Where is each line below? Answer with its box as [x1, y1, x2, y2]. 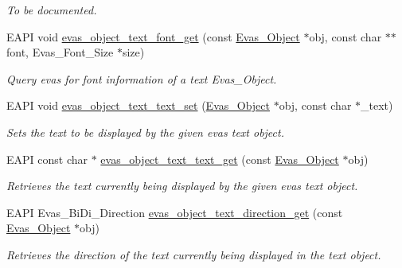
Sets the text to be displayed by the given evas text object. [6, 123, 284, 140]
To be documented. [6, 2, 97, 17]
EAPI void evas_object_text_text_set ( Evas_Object [6, 97, 270, 114]
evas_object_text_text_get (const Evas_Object [100, 150, 339, 167]
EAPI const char [6, 150, 88, 167]
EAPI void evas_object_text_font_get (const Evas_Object [6, 28, 300, 45]
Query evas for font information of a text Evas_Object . [6, 70, 277, 87]
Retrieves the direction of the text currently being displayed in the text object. [6, 246, 381, 262]
